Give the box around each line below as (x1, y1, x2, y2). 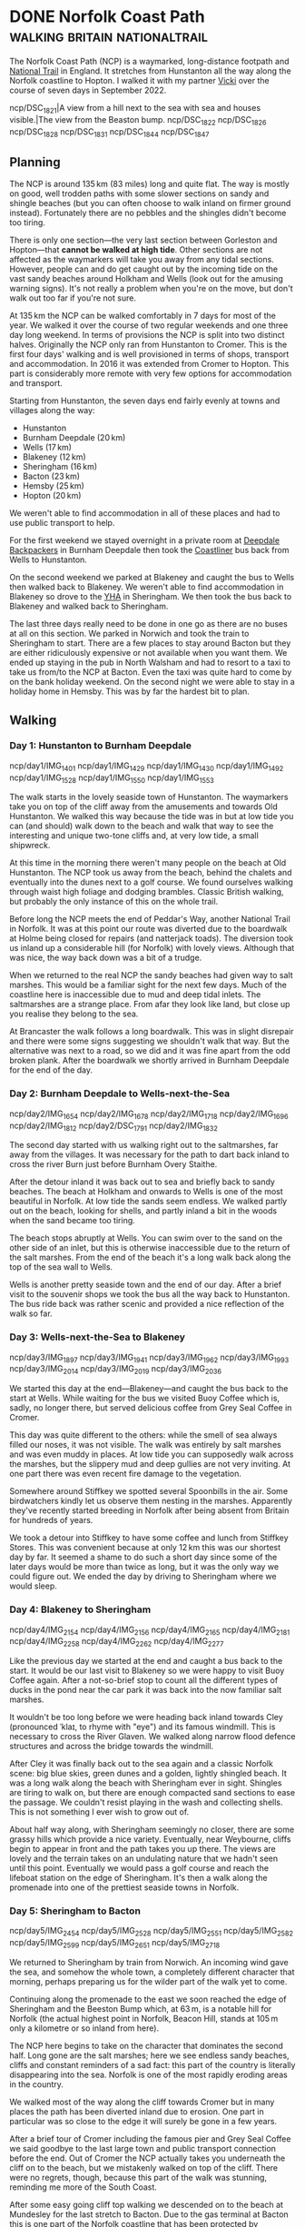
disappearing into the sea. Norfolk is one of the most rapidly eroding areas (9, 2069, 288, 2080)
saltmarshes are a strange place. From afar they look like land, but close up (9, 999, 290, 1010)
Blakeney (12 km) (22, 451, 86, 462)
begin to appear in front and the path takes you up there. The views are (9, 1844, 277, 1855)
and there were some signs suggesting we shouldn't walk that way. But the (9, 1035, 290, 1046)
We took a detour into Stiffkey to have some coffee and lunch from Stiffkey (9, 1532, 289, 1543)
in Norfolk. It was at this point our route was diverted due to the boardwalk (9, 924, 288, 935)
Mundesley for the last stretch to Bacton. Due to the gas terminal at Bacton (9, 2209, 289, 2220)
